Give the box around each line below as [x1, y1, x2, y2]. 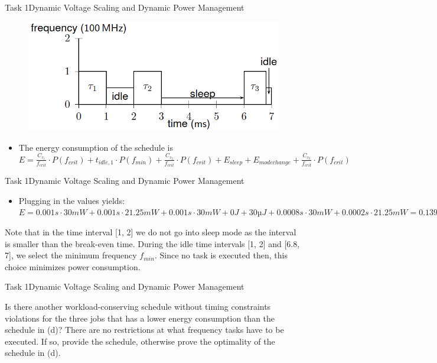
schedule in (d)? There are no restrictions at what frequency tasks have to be [5, 323, 284, 336]
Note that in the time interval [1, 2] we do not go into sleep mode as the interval [5, 226, 296, 238]
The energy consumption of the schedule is [18, 141, 173, 153]
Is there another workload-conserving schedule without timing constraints [5, 300, 271, 312]
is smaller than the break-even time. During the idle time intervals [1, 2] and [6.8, [5, 237, 300, 249]
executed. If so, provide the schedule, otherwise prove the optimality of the [5, 335, 275, 347]
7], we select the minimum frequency [5, 249, 137, 261]
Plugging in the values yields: [18, 194, 125, 206]
